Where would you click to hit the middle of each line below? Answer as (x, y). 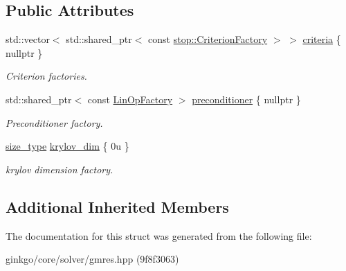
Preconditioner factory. (54, 122)
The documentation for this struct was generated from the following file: (159, 235)
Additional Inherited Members (117, 206)
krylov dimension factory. (60, 169)
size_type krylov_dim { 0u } (67, 146)
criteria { (322, 39)
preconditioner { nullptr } (246, 99)
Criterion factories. (46, 76)
